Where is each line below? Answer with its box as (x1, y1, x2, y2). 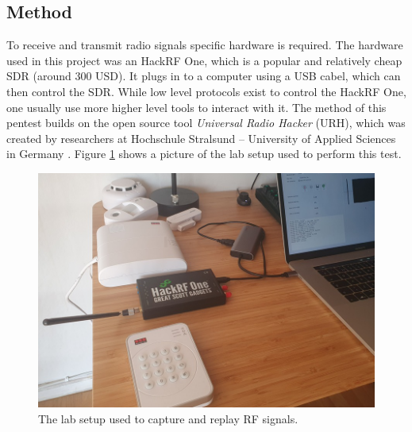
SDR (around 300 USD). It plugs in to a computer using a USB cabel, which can (6, 67, 401, 84)
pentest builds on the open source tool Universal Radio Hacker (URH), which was (6, 114, 406, 131)
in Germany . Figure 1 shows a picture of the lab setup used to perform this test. (6, 145, 402, 162)
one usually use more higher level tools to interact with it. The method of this (6, 98, 387, 115)
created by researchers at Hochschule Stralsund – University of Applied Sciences (6, 129, 396, 146)
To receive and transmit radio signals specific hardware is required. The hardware (6, 37, 403, 53)
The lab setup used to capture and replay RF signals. (38, 410, 298, 426)
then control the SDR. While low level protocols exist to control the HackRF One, (6, 83, 406, 99)
